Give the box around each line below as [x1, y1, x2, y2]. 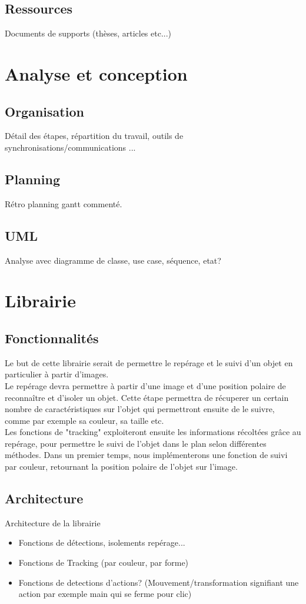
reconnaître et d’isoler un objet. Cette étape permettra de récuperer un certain [5, 391, 289, 403]
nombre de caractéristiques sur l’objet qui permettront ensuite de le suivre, [5, 403, 275, 415]
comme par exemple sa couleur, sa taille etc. [5, 414, 164, 426]
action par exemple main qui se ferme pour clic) [18, 588, 192, 600]
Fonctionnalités [5, 328, 99, 347]
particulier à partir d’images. [5, 368, 109, 380]
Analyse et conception [5, 61, 188, 85]
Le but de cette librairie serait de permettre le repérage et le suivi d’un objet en [5, 356, 293, 369]
